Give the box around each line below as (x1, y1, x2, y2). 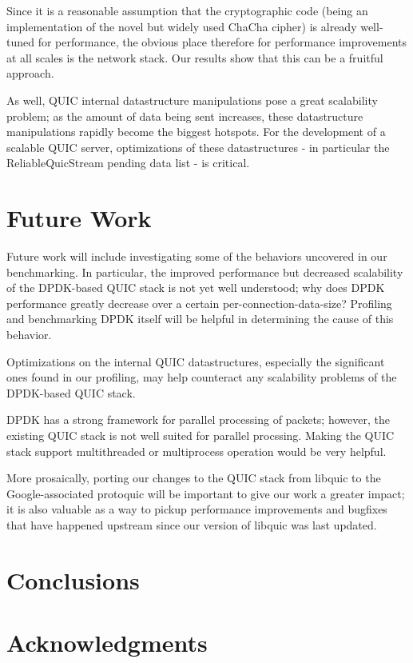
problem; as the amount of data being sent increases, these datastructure (6, 107, 363, 124)
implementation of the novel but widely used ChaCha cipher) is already (6, 18, 357, 34)
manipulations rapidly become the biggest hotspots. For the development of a (6, 123, 386, 140)
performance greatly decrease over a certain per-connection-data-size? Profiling (6, 294, 392, 311)
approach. (6, 65, 54, 82)
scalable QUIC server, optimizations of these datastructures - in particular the (6, 138, 390, 155)
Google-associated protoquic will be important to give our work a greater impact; (6, 485, 405, 501)
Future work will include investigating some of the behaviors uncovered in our (6, 248, 387, 265)
